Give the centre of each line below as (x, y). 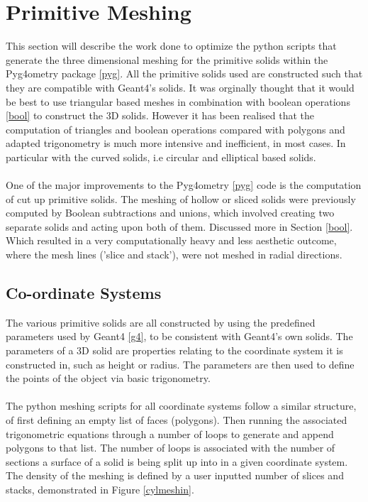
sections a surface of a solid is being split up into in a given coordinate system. (177, 461)
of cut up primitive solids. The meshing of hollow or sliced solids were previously (181, 198)
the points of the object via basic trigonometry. (108, 378)
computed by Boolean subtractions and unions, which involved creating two (170, 213)
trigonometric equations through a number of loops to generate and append (170, 433)
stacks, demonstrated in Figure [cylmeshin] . (100, 489)
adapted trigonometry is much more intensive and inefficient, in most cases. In (176, 143)
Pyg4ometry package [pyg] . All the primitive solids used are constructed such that (184, 73)
